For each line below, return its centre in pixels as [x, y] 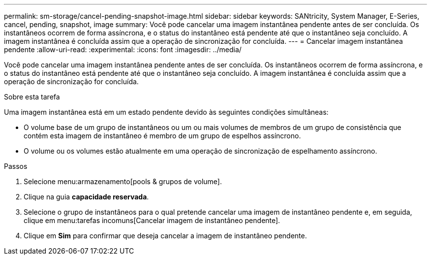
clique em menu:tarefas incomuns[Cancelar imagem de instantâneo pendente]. [152, 220]
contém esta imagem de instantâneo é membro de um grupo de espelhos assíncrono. [162, 136]
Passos [16, 166]
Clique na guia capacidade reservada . [86, 197]
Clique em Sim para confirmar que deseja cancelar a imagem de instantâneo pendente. [165, 236]
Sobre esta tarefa [32, 97]
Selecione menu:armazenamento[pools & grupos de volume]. [123, 181]
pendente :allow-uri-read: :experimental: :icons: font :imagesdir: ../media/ [123, 49]
